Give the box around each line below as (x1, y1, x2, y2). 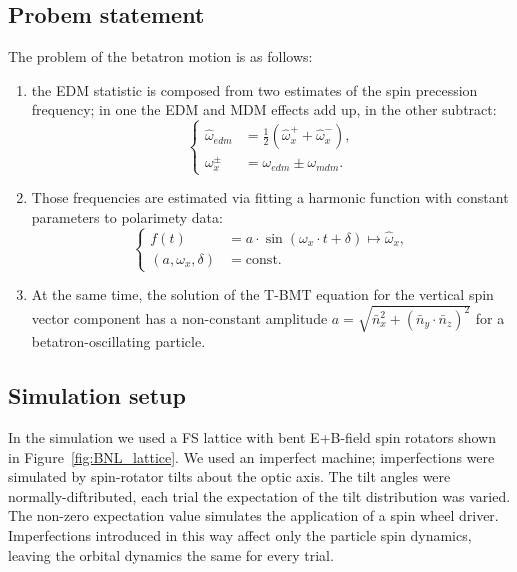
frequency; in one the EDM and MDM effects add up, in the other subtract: (31, 99, 497, 120)
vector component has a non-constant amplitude (31, 307, 328, 328)
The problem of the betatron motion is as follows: (8, 46, 313, 67)
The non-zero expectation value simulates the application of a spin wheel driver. (8, 505, 499, 526)
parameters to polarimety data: (31, 206, 223, 227)
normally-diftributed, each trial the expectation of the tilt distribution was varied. (8, 485, 511, 506)
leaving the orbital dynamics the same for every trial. (8, 544, 334, 565)
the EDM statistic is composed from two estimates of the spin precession (31, 79, 478, 100)
